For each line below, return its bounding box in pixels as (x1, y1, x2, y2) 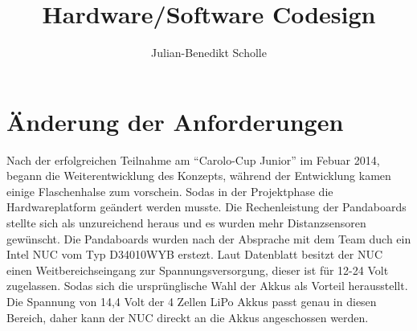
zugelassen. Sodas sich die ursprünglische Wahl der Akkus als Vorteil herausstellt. (6, 277, 408, 294)
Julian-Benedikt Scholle (151, 44, 267, 61)
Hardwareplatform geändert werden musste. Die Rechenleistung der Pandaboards (6, 198, 407, 215)
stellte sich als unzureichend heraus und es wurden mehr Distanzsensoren (6, 215, 366, 231)
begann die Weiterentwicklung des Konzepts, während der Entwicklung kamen (6, 167, 391, 184)
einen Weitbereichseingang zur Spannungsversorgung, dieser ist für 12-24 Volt (6, 261, 389, 278)
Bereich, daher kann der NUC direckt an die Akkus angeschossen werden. (6, 309, 369, 325)
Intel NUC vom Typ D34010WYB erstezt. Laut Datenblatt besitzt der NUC (6, 246, 383, 263)
